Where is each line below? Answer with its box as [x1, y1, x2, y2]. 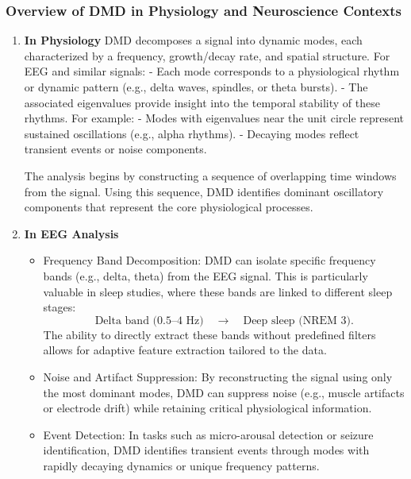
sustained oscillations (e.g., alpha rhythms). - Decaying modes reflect [24, 125, 359, 141]
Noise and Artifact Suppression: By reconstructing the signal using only [43, 368, 393, 384]
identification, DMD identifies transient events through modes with [43, 442, 370, 458]
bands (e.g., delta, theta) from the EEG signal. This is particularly [43, 267, 368, 284]
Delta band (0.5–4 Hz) [94, 315, 204, 326]
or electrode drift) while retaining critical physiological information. [43, 400, 372, 416]
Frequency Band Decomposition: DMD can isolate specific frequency [43, 252, 376, 268]
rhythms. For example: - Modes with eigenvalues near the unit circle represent [24, 110, 405, 126]
